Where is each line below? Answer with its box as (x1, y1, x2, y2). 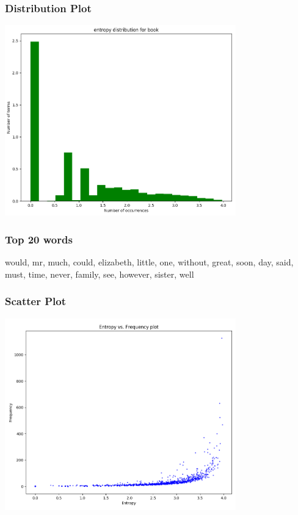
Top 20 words (5, 231, 73, 247)
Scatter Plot (5, 294, 67, 309)
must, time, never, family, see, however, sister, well (5, 267, 194, 280)
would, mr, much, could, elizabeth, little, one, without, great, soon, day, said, (5, 256, 294, 268)
